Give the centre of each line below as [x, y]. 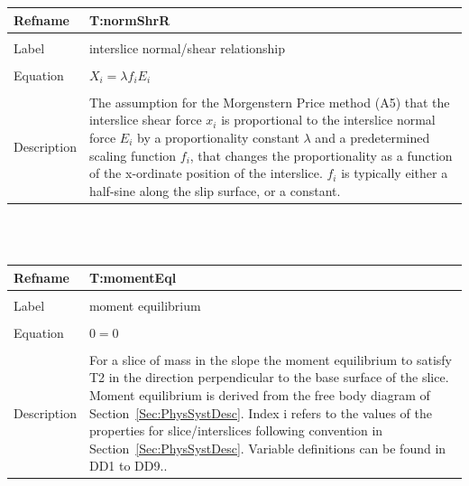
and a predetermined [372, 137]
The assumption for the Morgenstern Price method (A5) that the [269, 102]
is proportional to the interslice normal [328, 120]
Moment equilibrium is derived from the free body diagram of [259, 395]
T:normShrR [129, 19]
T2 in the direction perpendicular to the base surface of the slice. [269, 377]
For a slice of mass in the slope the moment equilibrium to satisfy [270, 359]
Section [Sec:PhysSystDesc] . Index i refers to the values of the [260, 412]
